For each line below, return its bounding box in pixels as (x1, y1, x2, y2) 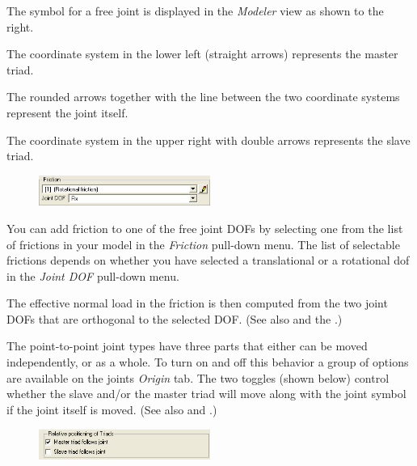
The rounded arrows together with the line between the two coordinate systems (6, 88, 400, 105)
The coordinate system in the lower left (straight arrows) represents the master (6, 45, 398, 62)
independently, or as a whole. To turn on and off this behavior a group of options (6, 354, 409, 371)
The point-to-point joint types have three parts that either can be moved (6, 337, 368, 354)
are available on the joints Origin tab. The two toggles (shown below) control (6, 369, 390, 386)
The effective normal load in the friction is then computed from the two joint (6, 294, 388, 311)
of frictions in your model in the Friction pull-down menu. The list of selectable (6, 235, 400, 252)
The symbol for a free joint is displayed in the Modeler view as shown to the (6, 2, 384, 19)
